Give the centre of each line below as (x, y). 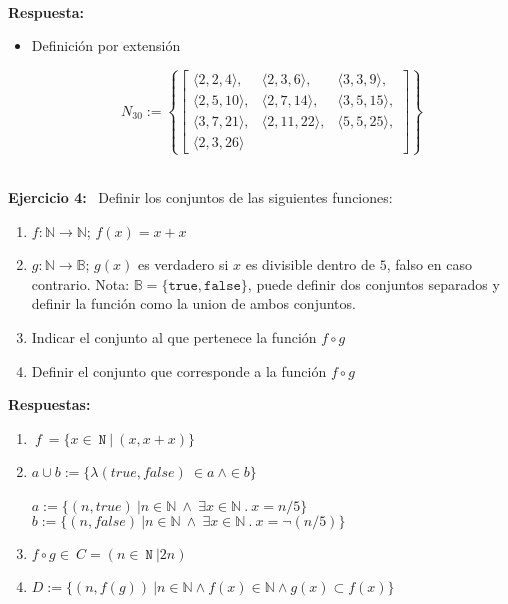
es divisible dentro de (310, 264)
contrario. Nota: (80, 283)
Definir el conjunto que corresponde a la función (179, 370)
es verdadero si (183, 264)
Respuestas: (49, 404)
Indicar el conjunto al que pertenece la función (174, 336)
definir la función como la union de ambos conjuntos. (193, 303)
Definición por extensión (106, 45)
